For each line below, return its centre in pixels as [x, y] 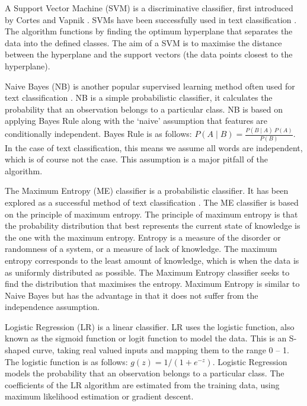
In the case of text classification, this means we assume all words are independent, [154, 147]
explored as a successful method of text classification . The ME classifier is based [152, 202]
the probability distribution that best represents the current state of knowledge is [153, 226]
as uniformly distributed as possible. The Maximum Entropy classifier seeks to [147, 272]
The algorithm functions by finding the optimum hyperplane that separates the [149, 31]
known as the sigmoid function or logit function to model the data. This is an [146, 338]
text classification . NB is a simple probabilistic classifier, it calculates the [139, 97]
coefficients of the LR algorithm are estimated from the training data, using [142, 384]
